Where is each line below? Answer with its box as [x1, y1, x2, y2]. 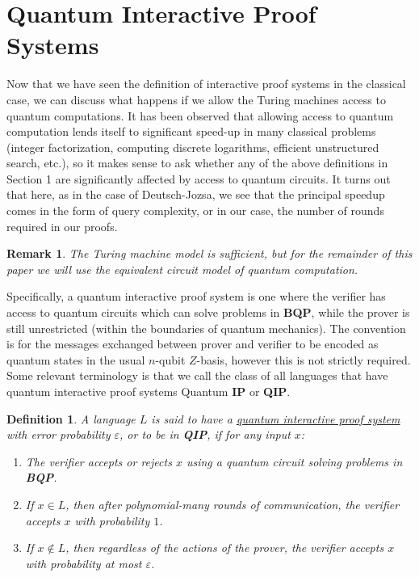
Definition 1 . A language [6, 410, 136, 427]
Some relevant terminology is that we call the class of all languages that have [6, 367, 388, 384]
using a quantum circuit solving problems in [186, 453, 403, 470]
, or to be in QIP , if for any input [119, 426, 291, 443]
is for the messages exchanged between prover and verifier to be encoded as [6, 335, 379, 352]
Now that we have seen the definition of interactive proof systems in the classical [6, 75, 406, 92]
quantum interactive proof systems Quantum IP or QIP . [6, 383, 291, 399]
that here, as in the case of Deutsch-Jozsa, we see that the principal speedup [6, 186, 385, 203]
